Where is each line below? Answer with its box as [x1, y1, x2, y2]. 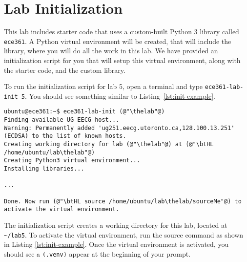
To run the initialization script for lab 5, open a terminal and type [4, 81, 203, 91]
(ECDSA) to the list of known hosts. [4, 132, 126, 140]
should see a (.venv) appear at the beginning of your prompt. [4, 248, 191, 259]
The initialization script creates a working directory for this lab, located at [4, 220, 227, 230]
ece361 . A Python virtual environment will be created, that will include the [4, 36, 231, 46]
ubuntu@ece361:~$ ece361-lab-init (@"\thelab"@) [4, 108, 165, 115]
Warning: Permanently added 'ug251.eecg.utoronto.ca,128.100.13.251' [4, 124, 235, 131]
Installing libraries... [4, 165, 84, 173]
